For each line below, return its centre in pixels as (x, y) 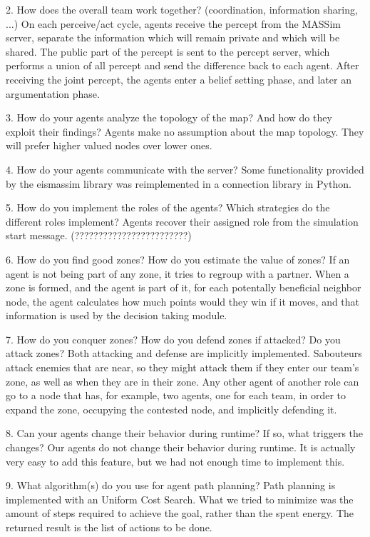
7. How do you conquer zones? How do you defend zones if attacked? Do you (173, 339)
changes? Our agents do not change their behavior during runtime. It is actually (181, 447)
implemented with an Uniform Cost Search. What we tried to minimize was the (180, 499)
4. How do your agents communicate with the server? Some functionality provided (185, 169)
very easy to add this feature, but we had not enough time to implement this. (175, 461)
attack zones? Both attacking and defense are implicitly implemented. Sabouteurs (184, 353)
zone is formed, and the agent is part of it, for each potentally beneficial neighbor (184, 287)
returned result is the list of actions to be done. (109, 527)
